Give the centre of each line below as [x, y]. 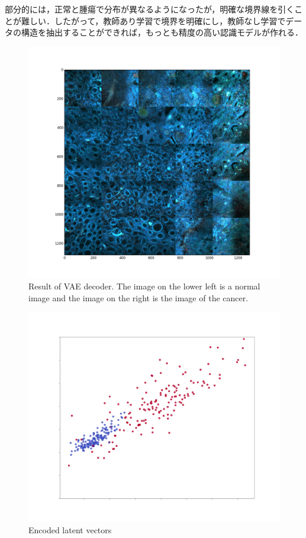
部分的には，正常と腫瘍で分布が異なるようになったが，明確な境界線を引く [150, 9]
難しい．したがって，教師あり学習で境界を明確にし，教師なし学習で [153, 20]
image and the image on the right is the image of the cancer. [138, 297]
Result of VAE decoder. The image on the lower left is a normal [144, 286]
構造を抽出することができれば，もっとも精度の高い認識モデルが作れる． [162, 32]
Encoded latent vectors [70, 529]
